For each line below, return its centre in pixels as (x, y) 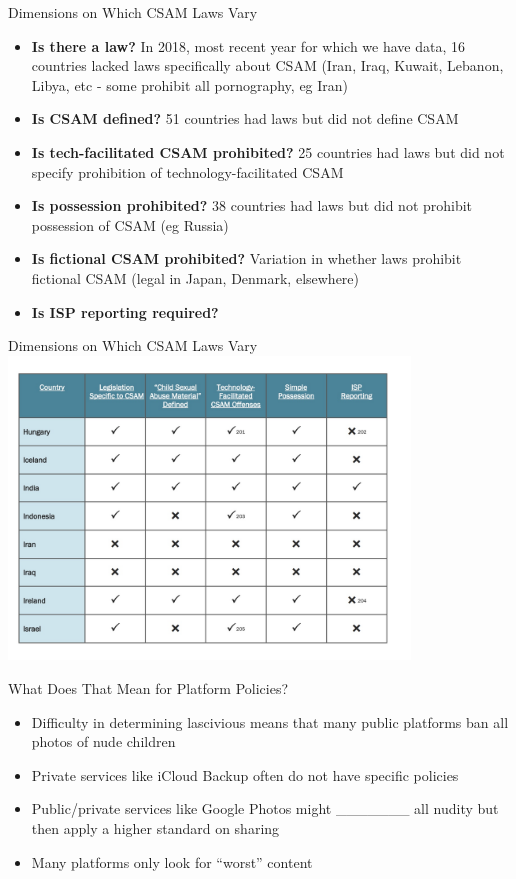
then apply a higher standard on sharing (155, 828)
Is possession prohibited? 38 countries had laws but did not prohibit (252, 205)
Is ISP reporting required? (125, 311)
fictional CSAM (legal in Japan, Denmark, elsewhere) (195, 277)
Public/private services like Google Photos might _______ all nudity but (265, 808)
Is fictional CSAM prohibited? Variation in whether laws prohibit (246, 258)
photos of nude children (103, 741)
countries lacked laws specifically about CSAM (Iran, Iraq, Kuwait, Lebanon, (267, 65)
